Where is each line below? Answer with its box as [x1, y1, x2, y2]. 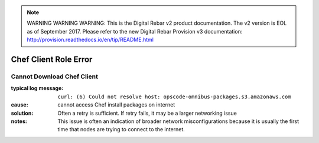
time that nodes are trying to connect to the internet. [57, 126, 185, 133]
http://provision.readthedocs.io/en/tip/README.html [27, 36, 154, 44]
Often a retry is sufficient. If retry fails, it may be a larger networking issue [57, 109, 237, 117]
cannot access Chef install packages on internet [57, 101, 175, 108]
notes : [11, 118, 28, 125]
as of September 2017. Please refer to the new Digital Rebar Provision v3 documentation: [27, 28, 243, 35]
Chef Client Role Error [11, 54, 93, 64]
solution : [11, 109, 34, 117]
